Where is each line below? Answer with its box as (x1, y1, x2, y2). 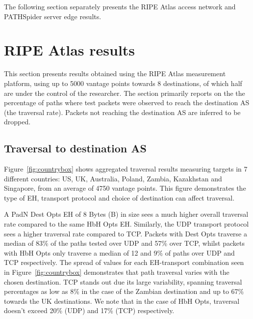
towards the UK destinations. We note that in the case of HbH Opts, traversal (4, 295, 240, 306)
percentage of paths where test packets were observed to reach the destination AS (4, 97, 250, 108)
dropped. (4, 116, 31, 127)
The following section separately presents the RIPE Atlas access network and (4, 1, 236, 11)
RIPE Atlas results (4, 40, 135, 60)
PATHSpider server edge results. (4, 11, 101, 21)
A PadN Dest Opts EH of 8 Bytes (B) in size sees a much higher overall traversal (4, 209, 249, 219)
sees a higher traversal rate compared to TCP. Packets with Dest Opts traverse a (4, 228, 247, 238)
